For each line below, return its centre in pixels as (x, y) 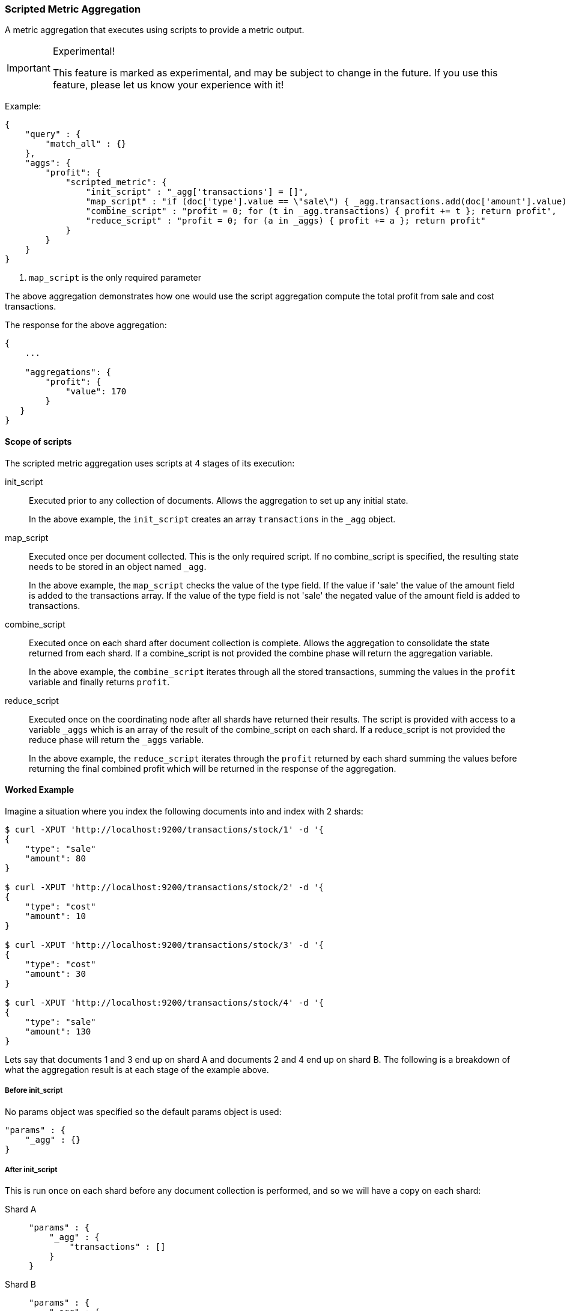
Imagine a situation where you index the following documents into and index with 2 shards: (184, 811)
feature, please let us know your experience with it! (168, 85)
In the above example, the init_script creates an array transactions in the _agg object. (212, 519)
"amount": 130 (58, 1031)
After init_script (31, 1169)
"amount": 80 (55, 858)
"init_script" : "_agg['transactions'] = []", (197, 192)
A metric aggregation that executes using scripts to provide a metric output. (155, 30)
